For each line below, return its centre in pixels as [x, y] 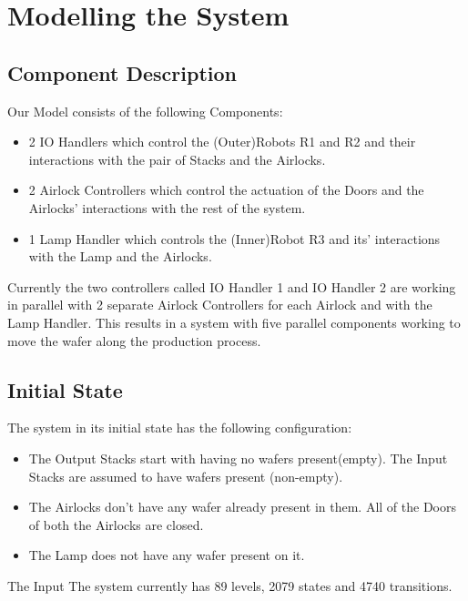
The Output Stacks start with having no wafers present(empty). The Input [238, 458]
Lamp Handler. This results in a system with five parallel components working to [234, 322]
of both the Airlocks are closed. [116, 524]
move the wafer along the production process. [134, 340]
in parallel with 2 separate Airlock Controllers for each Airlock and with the [220, 305]
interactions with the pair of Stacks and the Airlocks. [177, 159]
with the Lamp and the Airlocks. [120, 256]
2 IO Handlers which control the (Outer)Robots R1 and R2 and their [222, 142]
